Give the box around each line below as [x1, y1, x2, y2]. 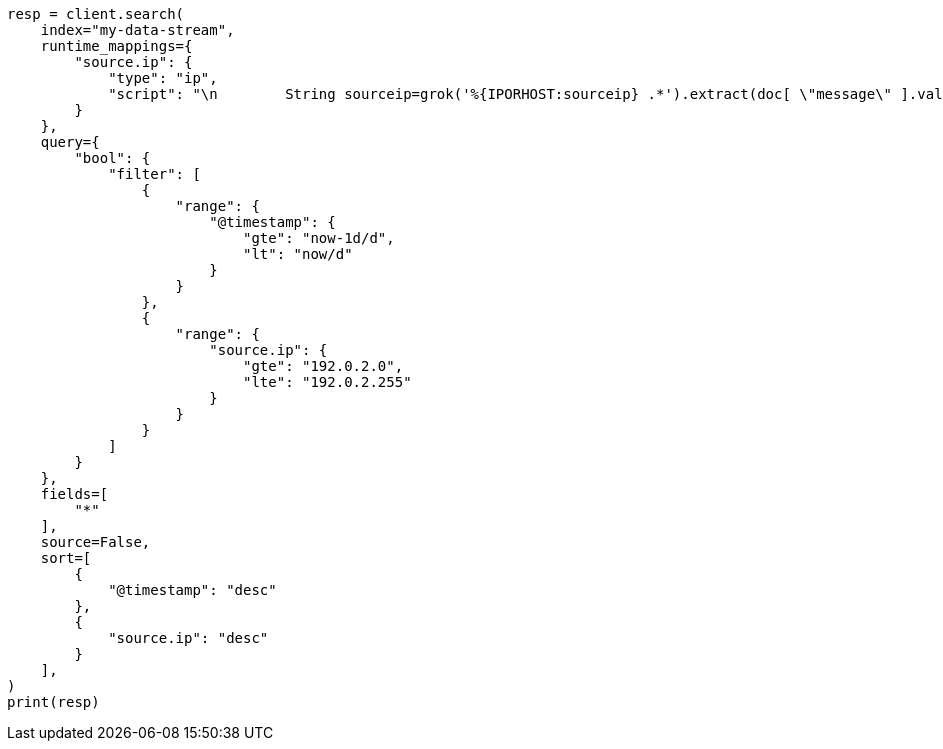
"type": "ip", [108, 70, 218, 86]
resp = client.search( [7, 6, 185, 22]
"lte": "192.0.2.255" [243, 374, 412, 390]
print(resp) [7, 694, 100, 710]
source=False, [40, 534, 151, 550]
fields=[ [40, 486, 109, 502]
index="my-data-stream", [40, 22, 235, 38]
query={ [40, 134, 100, 150]
